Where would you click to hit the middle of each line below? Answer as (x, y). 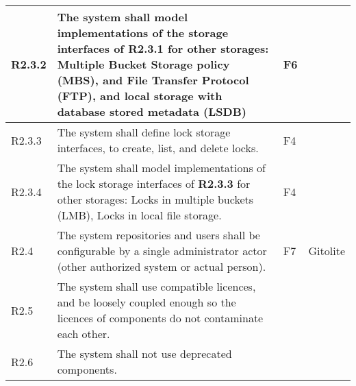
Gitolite (327, 251)
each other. (84, 334)
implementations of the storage (143, 33)
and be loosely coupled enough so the (147, 302)
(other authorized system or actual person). (162, 266)
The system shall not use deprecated (144, 353)
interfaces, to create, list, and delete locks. (158, 148)
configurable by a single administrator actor (162, 251)
